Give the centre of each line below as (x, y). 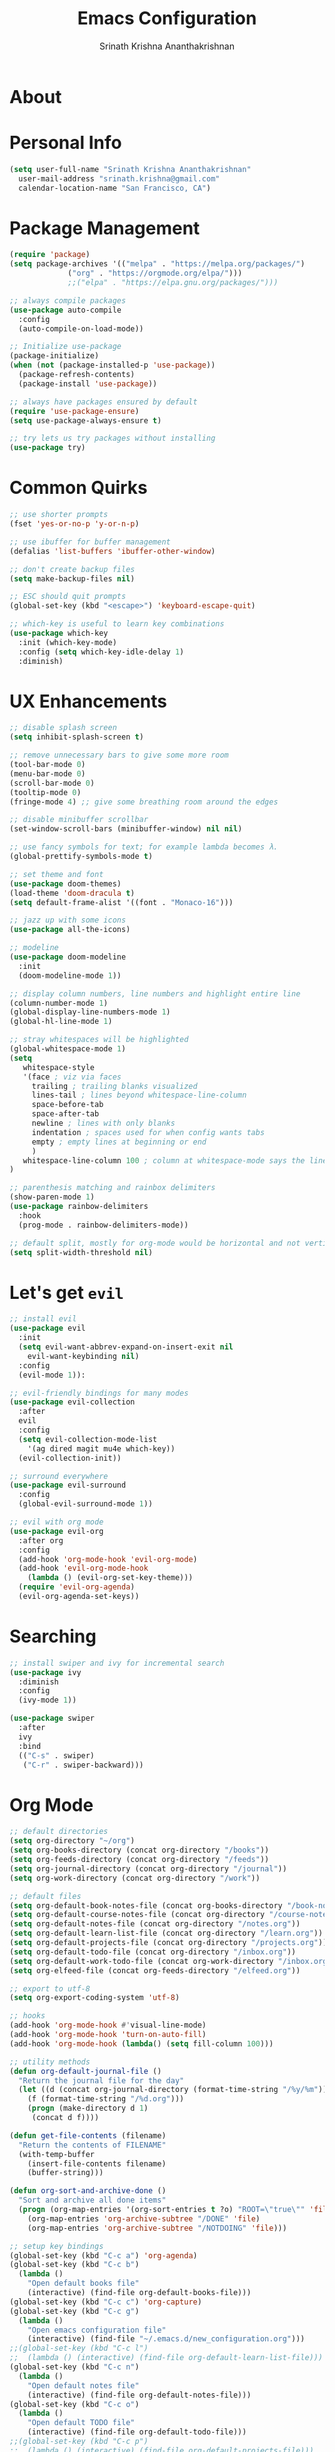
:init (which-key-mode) (67, 642)
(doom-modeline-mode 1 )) (70, 975)
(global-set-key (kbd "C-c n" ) (74, 2367)
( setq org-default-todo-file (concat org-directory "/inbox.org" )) (153, 1952)
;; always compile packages (68, 300)
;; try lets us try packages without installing (112, 438)
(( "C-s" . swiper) (57, 1755)
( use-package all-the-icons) (70, 930)
